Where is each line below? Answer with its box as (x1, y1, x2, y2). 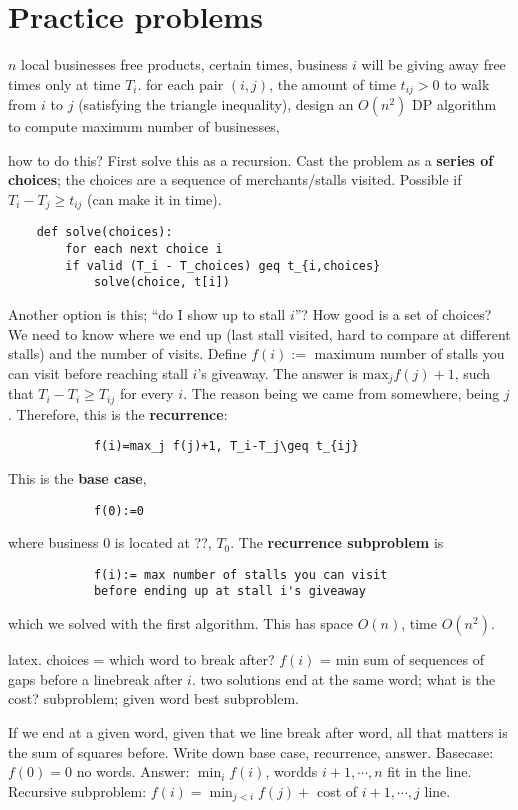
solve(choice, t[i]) (93, 275, 230, 290)
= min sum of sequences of (320, 649, 485, 670)
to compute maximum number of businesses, (8, 116, 280, 137)
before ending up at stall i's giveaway (93, 584, 366, 599)
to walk (444, 73, 490, 94)
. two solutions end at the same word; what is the (191, 668, 496, 689)
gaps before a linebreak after (8, 668, 183, 689)
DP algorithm (412, 94, 497, 115)
